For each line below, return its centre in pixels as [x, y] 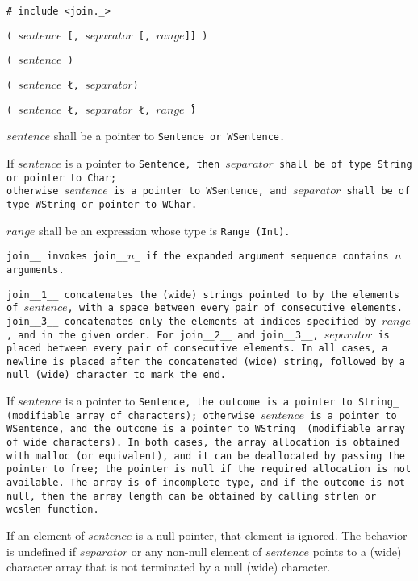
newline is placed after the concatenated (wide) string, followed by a [206, 361]
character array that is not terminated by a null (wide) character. [169, 567]
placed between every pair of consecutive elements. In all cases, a [197, 349]
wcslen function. [53, 510]
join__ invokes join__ [67, 257]
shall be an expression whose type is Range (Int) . [165, 230]
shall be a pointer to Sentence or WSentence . [169, 136]
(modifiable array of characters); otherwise [131, 415]
